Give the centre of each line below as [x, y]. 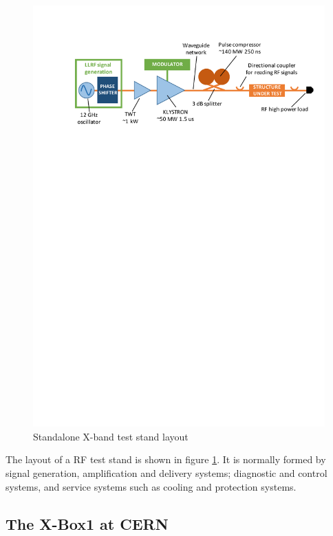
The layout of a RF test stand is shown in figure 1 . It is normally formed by [166, 459]
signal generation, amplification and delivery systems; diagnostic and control [166, 473]
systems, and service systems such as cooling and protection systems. [151, 486]
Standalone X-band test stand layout [111, 436]
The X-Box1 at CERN [87, 523]
